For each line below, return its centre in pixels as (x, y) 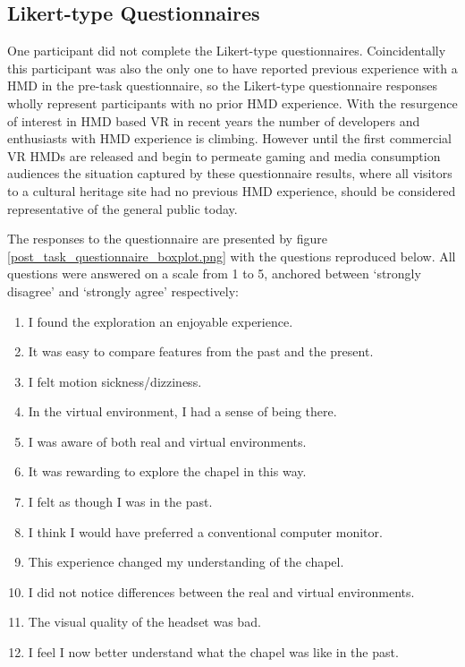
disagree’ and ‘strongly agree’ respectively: (123, 291)
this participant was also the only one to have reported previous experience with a (232, 68)
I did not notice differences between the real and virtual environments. (221, 591)
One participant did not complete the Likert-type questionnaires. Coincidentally (227, 51)
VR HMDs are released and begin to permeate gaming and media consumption (224, 155)
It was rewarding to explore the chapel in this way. (167, 471)
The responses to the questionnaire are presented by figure (167, 239)
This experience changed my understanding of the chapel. (186, 562)
